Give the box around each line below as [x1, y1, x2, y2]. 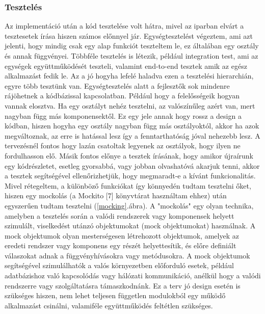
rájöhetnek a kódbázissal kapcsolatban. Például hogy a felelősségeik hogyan [5, 90, 240, 101]
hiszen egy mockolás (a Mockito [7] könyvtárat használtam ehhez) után [5, 190, 227, 201]
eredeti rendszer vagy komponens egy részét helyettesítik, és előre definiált [5, 240, 236, 251]
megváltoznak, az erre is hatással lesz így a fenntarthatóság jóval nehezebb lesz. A [5, 130, 260, 141]
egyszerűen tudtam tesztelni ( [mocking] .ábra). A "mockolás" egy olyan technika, [5, 200, 254, 211]
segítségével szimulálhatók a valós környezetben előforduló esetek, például [5, 260, 234, 271]
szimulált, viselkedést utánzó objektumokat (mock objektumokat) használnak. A [5, 220, 256, 231]
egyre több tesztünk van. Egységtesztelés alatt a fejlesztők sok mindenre [5, 80, 230, 91]
